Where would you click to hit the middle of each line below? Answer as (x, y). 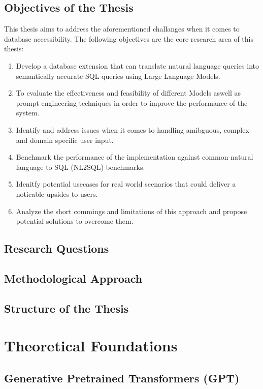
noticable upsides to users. (57, 193)
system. (28, 113)
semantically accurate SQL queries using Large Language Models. (118, 76)
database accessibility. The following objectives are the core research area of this (129, 38)
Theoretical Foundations (91, 346)
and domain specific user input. (65, 140)
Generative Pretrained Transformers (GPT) (122, 378)
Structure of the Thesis (67, 308)
